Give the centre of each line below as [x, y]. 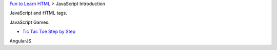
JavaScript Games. [29, 22]
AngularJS [21, 41]
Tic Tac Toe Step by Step [49, 32]
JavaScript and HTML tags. [38, 13]
